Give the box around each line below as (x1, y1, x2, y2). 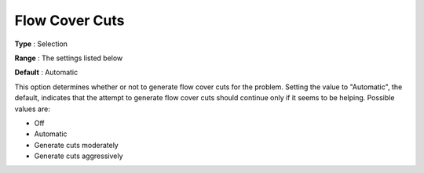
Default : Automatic (14, 67, 79, 77)
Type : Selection (14, 39, 68, 49)
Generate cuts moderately (34, 140, 119, 150)
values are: (14, 104, 50, 114)
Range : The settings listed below (14, 53, 123, 63)
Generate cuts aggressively (34, 151, 123, 160)
